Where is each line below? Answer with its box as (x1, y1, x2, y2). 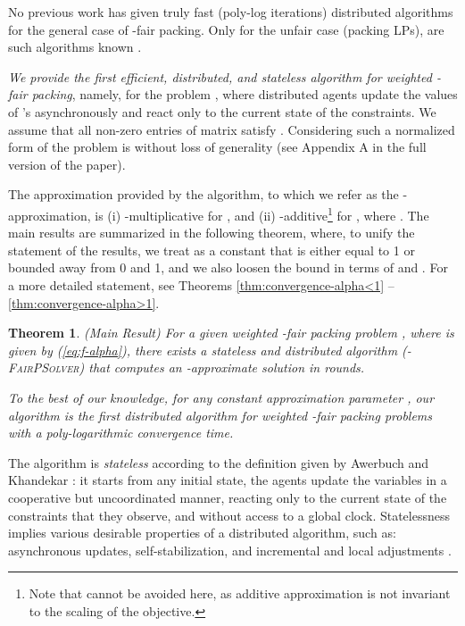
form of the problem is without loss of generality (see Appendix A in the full (8, 138, 427, 156)
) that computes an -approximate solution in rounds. (79, 358, 365, 377)
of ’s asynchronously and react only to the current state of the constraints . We (8, 102, 436, 121)
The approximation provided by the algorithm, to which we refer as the (8, 185, 399, 204)
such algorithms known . (8, 38, 142, 56)
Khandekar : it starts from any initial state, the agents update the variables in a (8, 471, 447, 489)
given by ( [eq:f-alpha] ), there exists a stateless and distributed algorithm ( (8, 340, 407, 359)
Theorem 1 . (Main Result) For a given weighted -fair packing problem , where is (8, 323, 454, 342)
